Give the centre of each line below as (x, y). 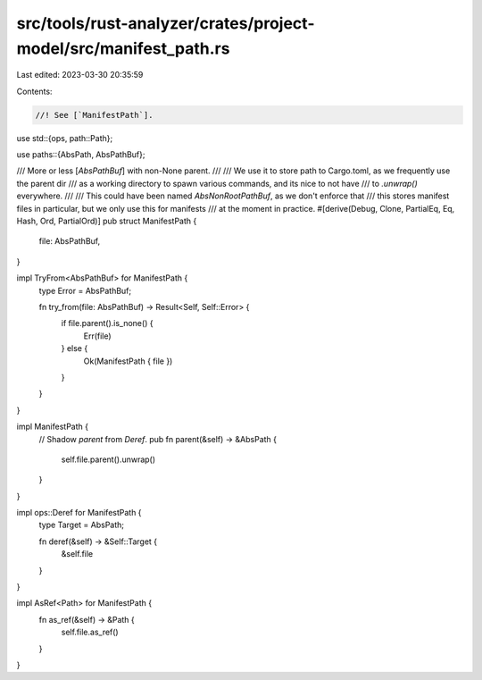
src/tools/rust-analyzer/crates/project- (166, 23)
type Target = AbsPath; (82, 525)
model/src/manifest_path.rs (123, 48)
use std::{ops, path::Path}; (65, 138)
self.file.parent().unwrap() (108, 459)
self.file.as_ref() (90, 632)
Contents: (34, 91)
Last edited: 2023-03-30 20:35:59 (80, 75)
